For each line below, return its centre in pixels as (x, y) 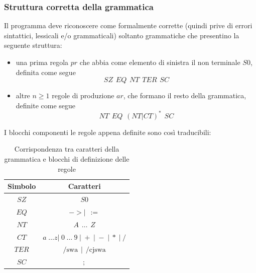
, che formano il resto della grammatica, (185, 95)
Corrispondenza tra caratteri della (67, 149)
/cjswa (96, 250)
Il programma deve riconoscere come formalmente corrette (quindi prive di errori (128, 25)
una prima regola (42, 62)
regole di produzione (83, 95)
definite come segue (46, 105)
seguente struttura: (33, 45)
